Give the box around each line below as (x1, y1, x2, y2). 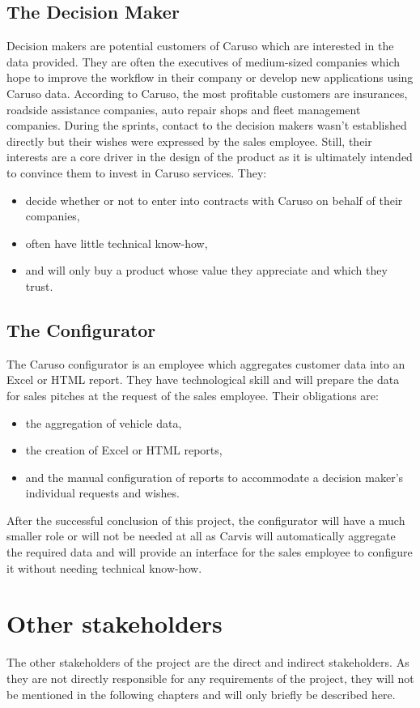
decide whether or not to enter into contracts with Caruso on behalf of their (25, 191, 403, 208)
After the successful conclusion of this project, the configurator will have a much (6, 511, 405, 528)
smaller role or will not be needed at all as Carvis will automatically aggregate (6, 527, 396, 544)
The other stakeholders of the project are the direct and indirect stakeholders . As (6, 654, 409, 671)
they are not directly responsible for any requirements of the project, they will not (6, 669, 414, 686)
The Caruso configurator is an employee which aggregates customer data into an (6, 355, 405, 372)
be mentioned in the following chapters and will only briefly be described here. (6, 685, 396, 702)
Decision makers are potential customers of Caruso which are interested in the (6, 37, 394, 54)
